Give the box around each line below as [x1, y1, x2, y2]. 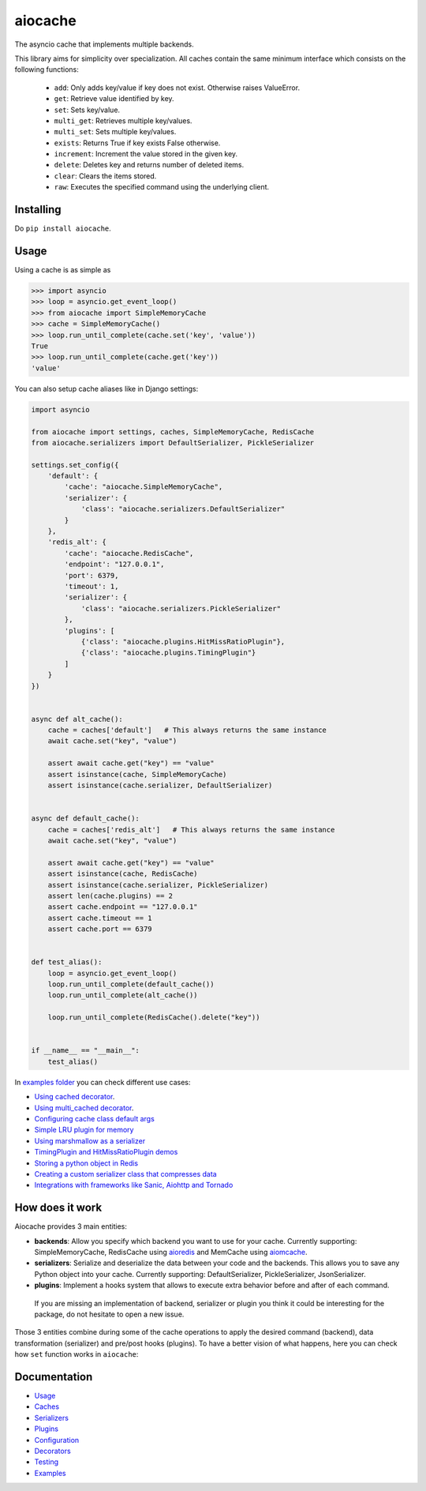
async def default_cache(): [31, 814, 140, 823]
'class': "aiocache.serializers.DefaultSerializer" [80, 505, 286, 513]
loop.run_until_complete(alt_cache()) [47, 991, 198, 1000]
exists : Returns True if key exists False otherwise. [54, 138, 221, 148]
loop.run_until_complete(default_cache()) [47, 980, 215, 989]
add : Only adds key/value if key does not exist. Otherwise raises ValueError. [54, 83, 300, 92]
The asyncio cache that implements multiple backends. [14, 39, 194, 49]
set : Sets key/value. [54, 105, 121, 115]
